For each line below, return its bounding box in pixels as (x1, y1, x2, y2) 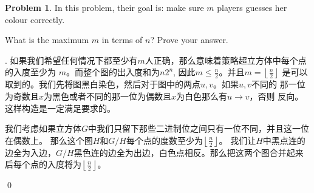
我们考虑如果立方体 (5, 122, 81, 135)
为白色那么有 (176, 89, 228, 102)
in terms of (101, 33, 143, 46)
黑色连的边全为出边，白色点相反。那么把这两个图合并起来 (73, 146, 304, 158)
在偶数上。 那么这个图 (5, 134, 93, 146)
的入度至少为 (5, 66, 56, 78)
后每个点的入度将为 (5, 158, 81, 171)
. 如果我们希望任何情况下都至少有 (5, 53, 138, 66)
